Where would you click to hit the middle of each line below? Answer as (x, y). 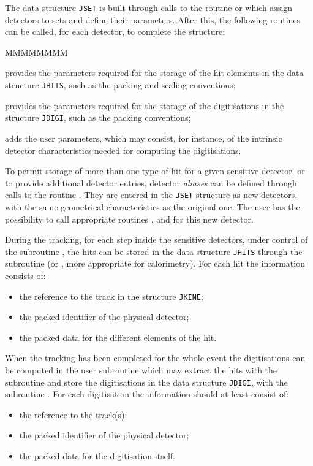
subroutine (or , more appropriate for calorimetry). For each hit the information (155, 263)
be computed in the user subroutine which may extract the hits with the (141, 370)
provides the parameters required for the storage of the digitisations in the (145, 105)
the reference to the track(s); (73, 414)
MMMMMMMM (36, 52)
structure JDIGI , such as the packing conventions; (98, 117)
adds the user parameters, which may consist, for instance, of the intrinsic (144, 138)
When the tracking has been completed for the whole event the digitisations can (155, 358)
